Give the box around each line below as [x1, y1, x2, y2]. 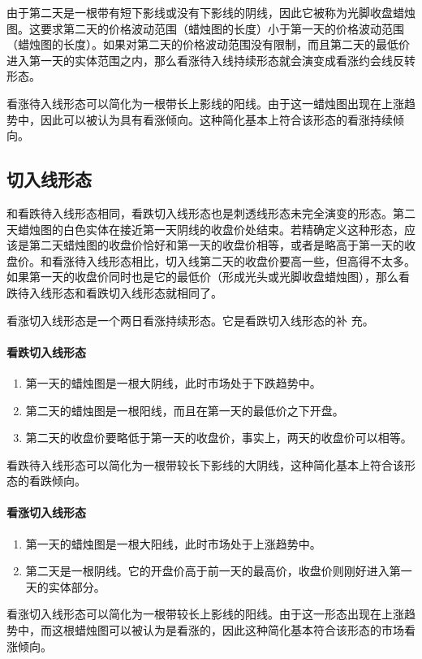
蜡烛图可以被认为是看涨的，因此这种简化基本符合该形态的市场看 [74, 622, 416, 639]
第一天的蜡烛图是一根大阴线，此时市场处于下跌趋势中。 [25, 374, 321, 391]
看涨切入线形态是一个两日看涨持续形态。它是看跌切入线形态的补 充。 [6, 311, 374, 328]
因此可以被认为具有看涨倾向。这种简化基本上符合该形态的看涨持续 [40, 111, 393, 128]
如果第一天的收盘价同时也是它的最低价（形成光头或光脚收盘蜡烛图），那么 [6, 268, 398, 285]
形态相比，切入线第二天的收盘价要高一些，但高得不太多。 [108, 252, 416, 269]
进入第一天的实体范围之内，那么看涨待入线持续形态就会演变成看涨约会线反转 [6, 51, 416, 68]
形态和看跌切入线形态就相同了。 [51, 284, 222, 301]
